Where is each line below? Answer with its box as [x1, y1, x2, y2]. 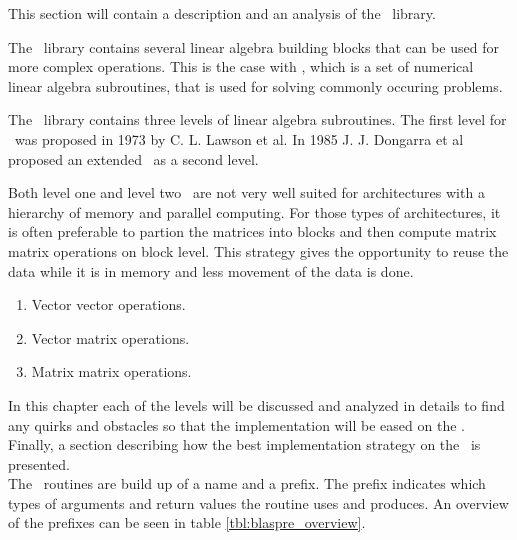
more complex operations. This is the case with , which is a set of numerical [8, 56, 474, 77]
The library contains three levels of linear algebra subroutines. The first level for [8, 109, 507, 130]
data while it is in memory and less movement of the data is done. [8, 260, 414, 281]
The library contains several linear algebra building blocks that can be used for [8, 36, 499, 57]
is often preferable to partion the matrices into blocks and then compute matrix [8, 221, 497, 242]
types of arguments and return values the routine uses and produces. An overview [8, 492, 509, 513]
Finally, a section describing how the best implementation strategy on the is [8, 434, 481, 455]
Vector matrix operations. [31, 327, 190, 348]
